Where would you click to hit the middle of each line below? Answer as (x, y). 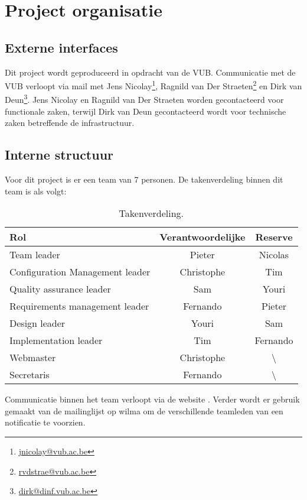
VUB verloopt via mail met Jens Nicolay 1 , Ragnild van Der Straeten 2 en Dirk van (153, 85)
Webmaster (33, 358)
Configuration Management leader (80, 272)
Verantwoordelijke (203, 237)
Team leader (35, 255)
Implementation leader (56, 340)
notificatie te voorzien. (45, 422)
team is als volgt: (36, 191)
